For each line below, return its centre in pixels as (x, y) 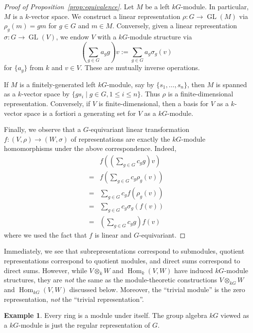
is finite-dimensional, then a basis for (154, 103)
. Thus (150, 94)
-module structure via (160, 36)
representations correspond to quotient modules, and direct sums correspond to (122, 261)
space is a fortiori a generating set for (80, 113)
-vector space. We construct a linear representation (105, 16)
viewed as (235, 315)
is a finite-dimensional (201, 94)
